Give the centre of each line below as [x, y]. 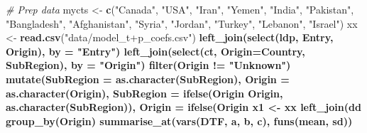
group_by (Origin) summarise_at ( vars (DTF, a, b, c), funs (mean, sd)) [179, 121]
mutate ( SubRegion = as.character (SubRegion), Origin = [148, 79]
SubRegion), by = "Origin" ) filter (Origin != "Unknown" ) [148, 65]
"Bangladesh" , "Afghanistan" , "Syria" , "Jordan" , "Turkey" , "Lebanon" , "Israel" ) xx [182, 23]
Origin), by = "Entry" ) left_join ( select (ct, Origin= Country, [155, 51]
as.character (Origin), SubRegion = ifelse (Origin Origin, [144, 93]
